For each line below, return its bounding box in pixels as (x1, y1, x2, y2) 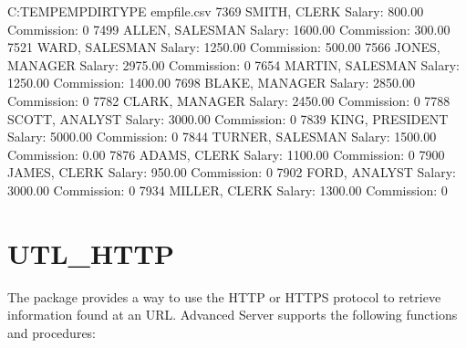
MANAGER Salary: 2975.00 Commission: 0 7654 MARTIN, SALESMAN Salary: (7, 55, 461, 74)
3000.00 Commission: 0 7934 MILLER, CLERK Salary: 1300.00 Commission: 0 (7, 180, 448, 199)
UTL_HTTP (7, 234, 174, 271)
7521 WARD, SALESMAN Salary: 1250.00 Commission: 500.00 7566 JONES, (7, 37, 440, 57)
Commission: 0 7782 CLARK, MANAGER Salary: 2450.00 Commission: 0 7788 (7, 90, 450, 110)
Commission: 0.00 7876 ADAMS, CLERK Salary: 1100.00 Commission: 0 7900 (7, 144, 445, 163)
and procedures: (7, 322, 97, 342)
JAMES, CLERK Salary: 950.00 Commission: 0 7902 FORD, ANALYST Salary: (7, 163, 457, 182)
